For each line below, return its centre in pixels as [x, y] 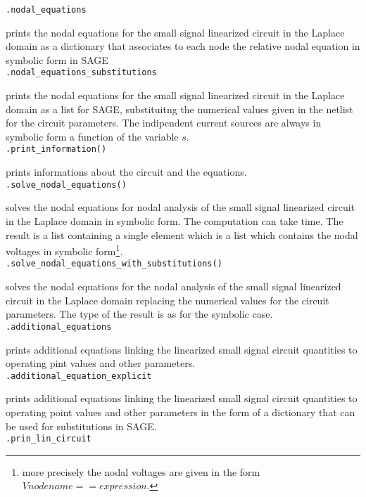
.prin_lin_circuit [49, 439]
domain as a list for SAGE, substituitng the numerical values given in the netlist [179, 109]
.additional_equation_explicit [79, 376]
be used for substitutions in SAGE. [81, 426]
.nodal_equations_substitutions [81, 73]
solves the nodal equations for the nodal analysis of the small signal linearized [173, 286]
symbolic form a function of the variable [92, 136]
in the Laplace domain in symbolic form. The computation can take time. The [175, 220]
